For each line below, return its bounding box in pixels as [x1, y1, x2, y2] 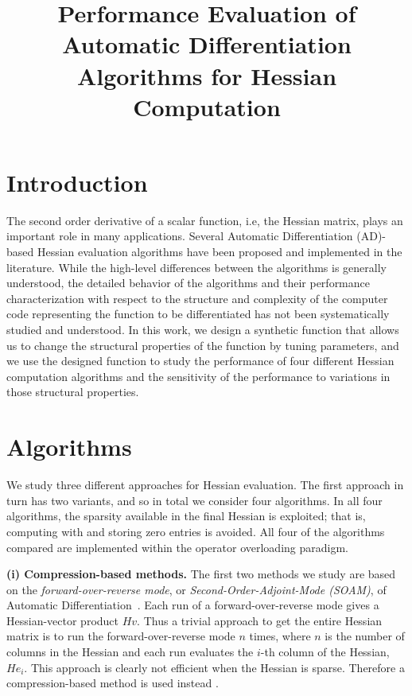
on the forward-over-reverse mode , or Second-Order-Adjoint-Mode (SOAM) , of [6, 581, 387, 597]
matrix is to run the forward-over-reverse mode [6, 628, 235, 644]
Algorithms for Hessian [76, 59, 337, 91]
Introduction [6, 165, 148, 198]
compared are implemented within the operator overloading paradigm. [6, 539, 348, 555]
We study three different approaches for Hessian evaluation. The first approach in [6, 476, 404, 493]
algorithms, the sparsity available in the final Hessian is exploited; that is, [6, 507, 366, 524]
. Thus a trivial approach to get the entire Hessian [137, 612, 383, 628]
